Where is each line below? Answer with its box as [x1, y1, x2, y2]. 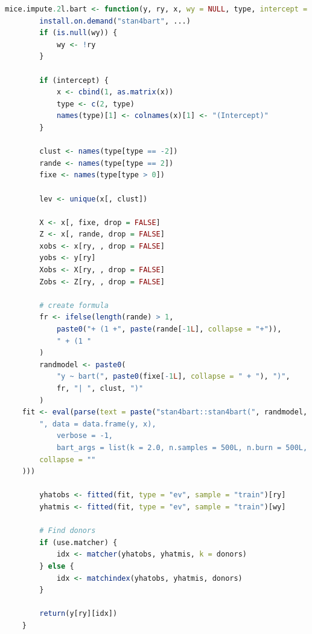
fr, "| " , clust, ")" [56, 384, 144, 393]
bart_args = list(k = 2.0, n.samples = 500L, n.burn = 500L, [56, 443, 308, 452]
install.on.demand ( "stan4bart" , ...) [39, 16, 191, 25]
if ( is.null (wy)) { [39, 28, 118, 38]
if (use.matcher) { [39, 538, 118, 547]
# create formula [39, 301, 109, 310]
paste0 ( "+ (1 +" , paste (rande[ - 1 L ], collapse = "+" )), [56, 325, 282, 334]
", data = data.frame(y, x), [39, 419, 156, 428]
